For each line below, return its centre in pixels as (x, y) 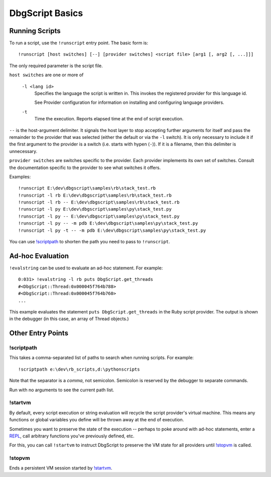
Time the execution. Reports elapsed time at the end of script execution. (109, 119)
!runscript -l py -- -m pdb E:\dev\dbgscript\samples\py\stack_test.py (108, 223)
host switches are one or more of (46, 75)
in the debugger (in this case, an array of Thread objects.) (69, 319)
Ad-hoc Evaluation (39, 256)
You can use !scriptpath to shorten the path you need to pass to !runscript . (90, 242)
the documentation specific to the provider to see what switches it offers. (85, 168)
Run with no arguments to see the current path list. (62, 390)
